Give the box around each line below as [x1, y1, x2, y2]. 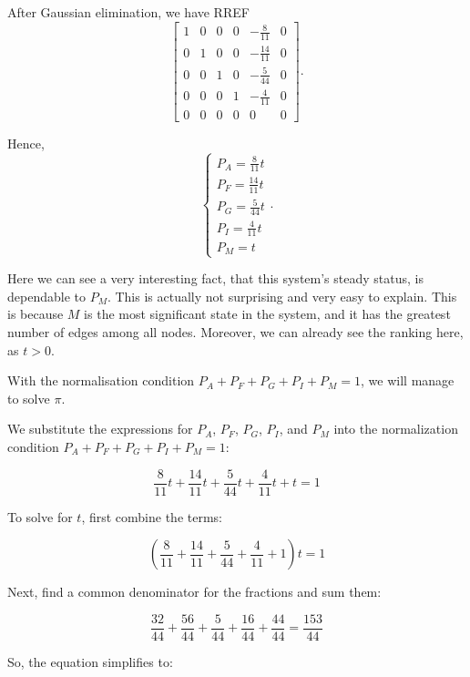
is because [7, 304, 64, 323]
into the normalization [333, 419, 458, 438]
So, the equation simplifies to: [7, 651, 173, 671]
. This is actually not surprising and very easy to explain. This [107, 286, 457, 305]
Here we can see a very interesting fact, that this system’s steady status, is [7, 269, 424, 288]
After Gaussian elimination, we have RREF [7, 3, 250, 21]
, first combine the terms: [81, 507, 222, 526]
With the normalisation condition [7, 371, 195, 390]
